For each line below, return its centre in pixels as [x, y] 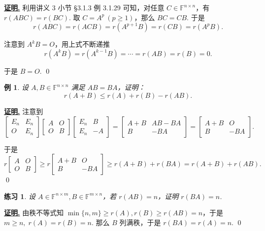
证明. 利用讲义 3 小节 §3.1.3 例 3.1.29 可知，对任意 [84, 7]
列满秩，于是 [140, 222]
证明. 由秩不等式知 [34, 213]
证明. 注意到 [24, 111]
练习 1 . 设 [20, 196]
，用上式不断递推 [83, 44]
